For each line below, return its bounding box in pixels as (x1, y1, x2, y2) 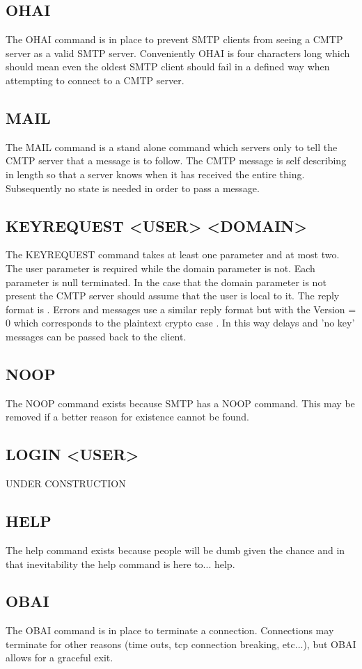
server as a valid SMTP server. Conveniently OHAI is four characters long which (6, 45, 350, 60)
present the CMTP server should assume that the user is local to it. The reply (6, 288, 340, 303)
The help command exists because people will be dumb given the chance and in (6, 542, 345, 557)
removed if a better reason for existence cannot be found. (6, 409, 249, 424)
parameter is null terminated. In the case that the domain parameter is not (6, 274, 326, 289)
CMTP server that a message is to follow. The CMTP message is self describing (6, 153, 347, 168)
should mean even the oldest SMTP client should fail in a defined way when (6, 59, 330, 74)
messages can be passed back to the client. (6, 329, 187, 343)
